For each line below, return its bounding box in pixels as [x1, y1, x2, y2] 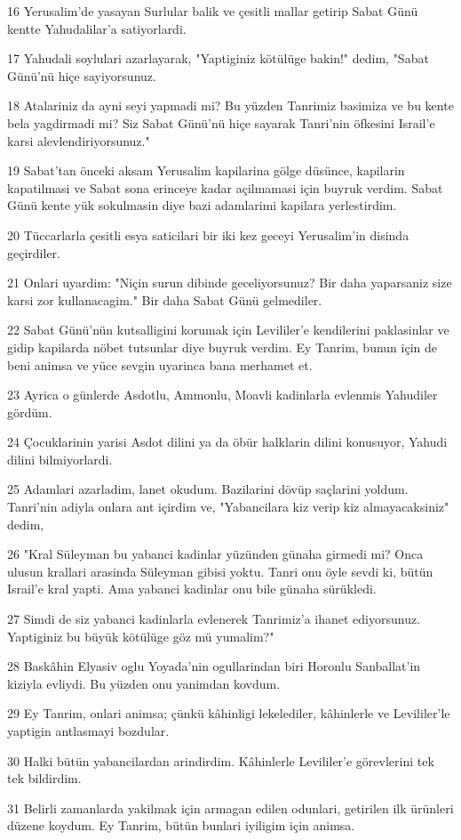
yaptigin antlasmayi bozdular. [7, 722, 170, 739]
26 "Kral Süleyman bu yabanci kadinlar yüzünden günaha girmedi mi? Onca [7, 545, 424, 563]
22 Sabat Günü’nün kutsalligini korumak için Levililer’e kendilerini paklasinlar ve [7, 320, 449, 339]
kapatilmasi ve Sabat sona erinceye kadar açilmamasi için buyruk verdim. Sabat [7, 178, 443, 197]
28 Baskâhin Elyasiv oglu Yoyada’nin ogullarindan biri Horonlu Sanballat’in [7, 657, 421, 675]
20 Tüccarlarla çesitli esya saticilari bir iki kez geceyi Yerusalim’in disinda [7, 225, 409, 244]
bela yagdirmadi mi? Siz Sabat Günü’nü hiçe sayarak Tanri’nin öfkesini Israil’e [7, 113, 435, 132]
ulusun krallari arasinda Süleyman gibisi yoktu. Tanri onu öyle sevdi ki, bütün [7, 561, 433, 580]
